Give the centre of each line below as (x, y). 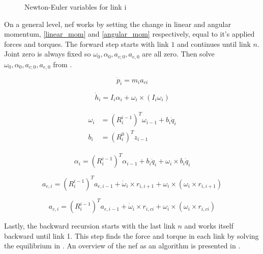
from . (63, 64)
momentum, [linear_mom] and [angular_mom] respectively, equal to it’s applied (129, 34)
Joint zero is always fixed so (48, 54)
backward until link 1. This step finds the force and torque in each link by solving (131, 235)
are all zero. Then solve (178, 54)
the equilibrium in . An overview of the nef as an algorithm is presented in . (122, 246)
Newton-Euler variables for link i (76, 7)
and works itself (209, 226)
